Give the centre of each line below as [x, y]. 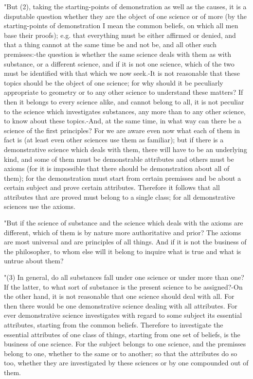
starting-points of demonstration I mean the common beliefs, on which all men [121, 26]
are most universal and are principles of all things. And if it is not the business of [125, 242]
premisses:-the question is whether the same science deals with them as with [117, 54]
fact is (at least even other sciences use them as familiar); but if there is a [114, 140]
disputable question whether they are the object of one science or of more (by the [125, 16]
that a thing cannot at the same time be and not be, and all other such [110, 44]
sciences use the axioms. [40, 206]
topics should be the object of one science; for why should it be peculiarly [114, 82]
